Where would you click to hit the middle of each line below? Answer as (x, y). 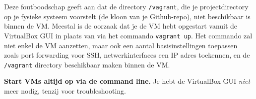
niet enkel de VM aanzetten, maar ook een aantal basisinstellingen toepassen (121, 45)
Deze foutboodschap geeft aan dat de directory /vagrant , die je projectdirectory (126, 6)
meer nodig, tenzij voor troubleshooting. (65, 90)
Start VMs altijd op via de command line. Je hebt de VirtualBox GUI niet (127, 81)
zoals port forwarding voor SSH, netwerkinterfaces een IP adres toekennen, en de (127, 55)
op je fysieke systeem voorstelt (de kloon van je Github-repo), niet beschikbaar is (127, 16)
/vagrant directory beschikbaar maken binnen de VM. (87, 64)
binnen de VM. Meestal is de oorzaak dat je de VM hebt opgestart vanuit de (121, 26)
